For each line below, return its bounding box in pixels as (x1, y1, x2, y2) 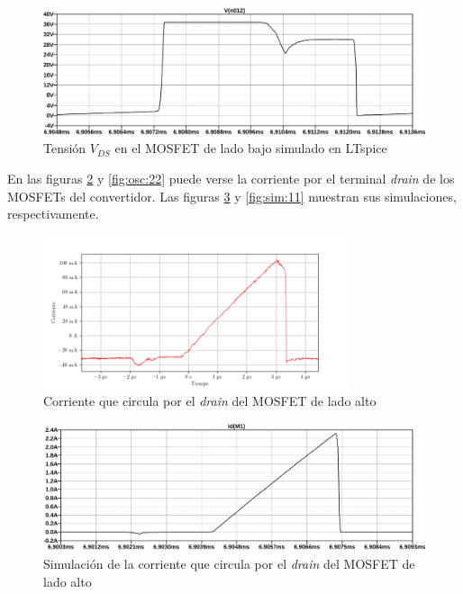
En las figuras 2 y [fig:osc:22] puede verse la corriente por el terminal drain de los (7, 169, 455, 188)
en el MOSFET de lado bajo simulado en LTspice (114, 139, 387, 157)
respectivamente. (7, 204, 99, 223)
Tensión (43, 139, 86, 157)
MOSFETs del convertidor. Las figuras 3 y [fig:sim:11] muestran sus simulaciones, (7, 186, 457, 205)
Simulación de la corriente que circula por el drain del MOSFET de (43, 554, 415, 573)
